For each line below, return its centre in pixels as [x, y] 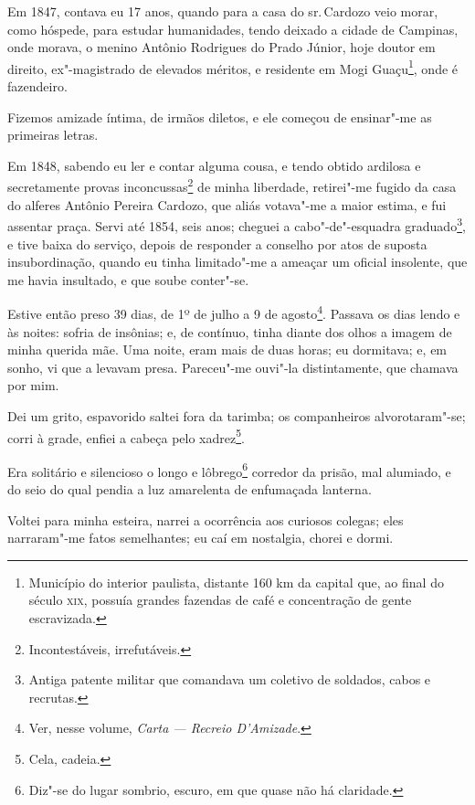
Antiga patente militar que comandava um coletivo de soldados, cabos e [230, 679]
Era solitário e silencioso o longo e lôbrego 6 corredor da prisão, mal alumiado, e [229, 470]
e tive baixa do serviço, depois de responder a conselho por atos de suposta [217, 244]
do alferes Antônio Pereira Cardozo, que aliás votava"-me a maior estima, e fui [227, 204]
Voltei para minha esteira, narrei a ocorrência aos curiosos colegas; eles [206, 519]
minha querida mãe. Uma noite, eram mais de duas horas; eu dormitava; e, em [227, 350]
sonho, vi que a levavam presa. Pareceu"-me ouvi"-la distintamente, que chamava [233, 367]
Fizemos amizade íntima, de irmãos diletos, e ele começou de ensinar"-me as [220, 117]
